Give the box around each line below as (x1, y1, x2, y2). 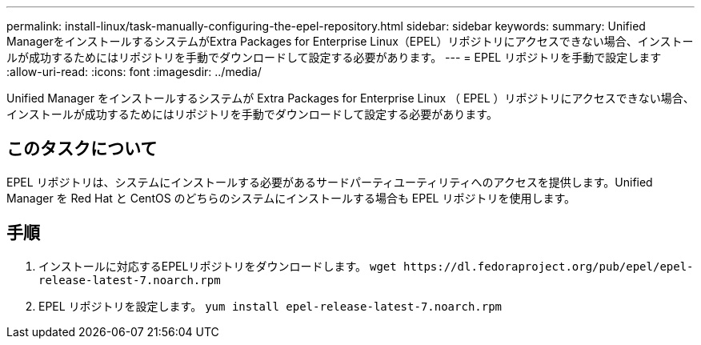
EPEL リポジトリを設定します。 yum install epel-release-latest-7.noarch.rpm (38, 299, 503, 313)
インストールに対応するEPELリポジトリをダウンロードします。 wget (38, 259, 397, 273)
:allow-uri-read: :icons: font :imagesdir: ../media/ (6, 65, 262, 78)
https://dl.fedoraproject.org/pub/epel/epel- (403, 259, 694, 273)
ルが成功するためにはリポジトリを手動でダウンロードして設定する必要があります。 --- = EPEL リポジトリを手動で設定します (6, 50, 662, 64)
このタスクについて (6, 138, 158, 159)
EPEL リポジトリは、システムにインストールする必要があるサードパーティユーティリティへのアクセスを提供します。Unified (6, 175, 653, 189)
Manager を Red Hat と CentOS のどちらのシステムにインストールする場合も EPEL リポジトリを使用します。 (6, 191, 576, 205)
